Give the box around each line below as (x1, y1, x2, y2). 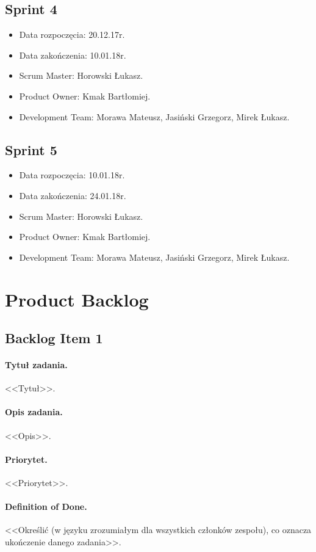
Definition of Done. (5, 500, 87, 513)
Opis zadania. (5, 405, 63, 418)
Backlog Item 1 (5, 329, 103, 347)
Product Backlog (5, 286, 149, 311)
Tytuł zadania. (5, 358, 68, 371)
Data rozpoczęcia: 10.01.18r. (19, 169, 125, 181)
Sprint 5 (5, 140, 57, 159)
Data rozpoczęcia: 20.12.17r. (19, 28, 125, 41)
